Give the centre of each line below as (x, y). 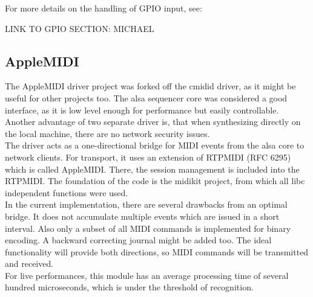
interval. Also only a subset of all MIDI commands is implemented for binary (148, 228)
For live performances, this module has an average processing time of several (147, 275)
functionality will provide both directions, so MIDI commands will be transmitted (157, 251)
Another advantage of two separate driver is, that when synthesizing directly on (153, 122)
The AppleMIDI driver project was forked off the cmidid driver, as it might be (150, 86)
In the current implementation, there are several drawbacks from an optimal (146, 204)
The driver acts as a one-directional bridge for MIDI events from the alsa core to (155, 145)
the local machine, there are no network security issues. (107, 133)
